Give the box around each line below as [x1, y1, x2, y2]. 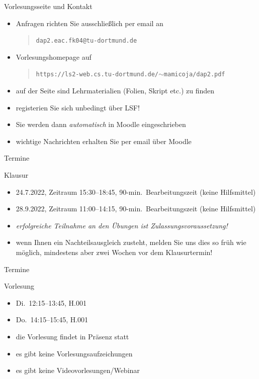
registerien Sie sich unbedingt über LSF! [16, 102, 140, 112]
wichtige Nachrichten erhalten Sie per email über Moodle [16, 136, 192, 146]
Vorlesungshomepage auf [16, 51, 92, 62]
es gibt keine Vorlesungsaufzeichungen [16, 348, 133, 358]
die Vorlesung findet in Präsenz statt [16, 331, 129, 341]
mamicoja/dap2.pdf [163, 71, 225, 78]
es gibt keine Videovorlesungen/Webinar [16, 365, 140, 375]
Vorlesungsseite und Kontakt [4, 1, 93, 11]
